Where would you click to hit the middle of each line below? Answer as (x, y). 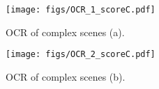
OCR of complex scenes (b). (66, 76)
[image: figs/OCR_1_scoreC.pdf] (81, 10)
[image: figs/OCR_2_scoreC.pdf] (81, 55)
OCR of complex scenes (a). (65, 32)
